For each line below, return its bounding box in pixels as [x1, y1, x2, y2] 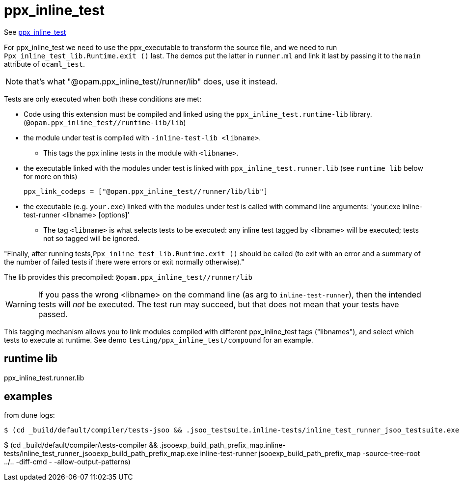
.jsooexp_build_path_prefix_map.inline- [160, 441, 286, 450]
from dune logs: [4, 411, 55, 420]
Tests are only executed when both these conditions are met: [4, 94, 201, 103]
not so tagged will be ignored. [43, 234, 139, 242]
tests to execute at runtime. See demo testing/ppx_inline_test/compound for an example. [4, 335, 313, 344]
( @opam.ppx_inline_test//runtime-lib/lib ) [24, 118, 186, 127]
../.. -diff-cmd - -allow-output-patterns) [4, 458, 131, 466]
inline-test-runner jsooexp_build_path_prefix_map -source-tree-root [200, 449, 420, 458]
